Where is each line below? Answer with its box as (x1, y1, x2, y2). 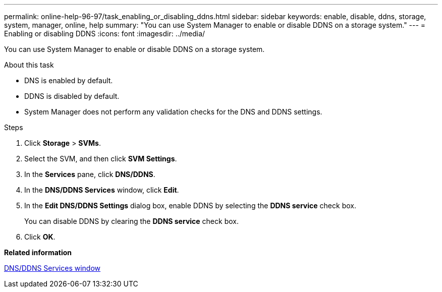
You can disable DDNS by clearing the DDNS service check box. (24, 217, 239, 225)
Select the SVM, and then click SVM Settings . (24, 154, 177, 163)
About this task (4, 61, 54, 69)
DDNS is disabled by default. (24, 92, 120, 100)
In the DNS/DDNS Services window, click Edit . (24, 186, 179, 194)
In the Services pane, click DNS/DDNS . (24, 170, 155, 179)
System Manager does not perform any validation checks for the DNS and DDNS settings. (24, 107, 322, 116)
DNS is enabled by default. (24, 76, 113, 85)
